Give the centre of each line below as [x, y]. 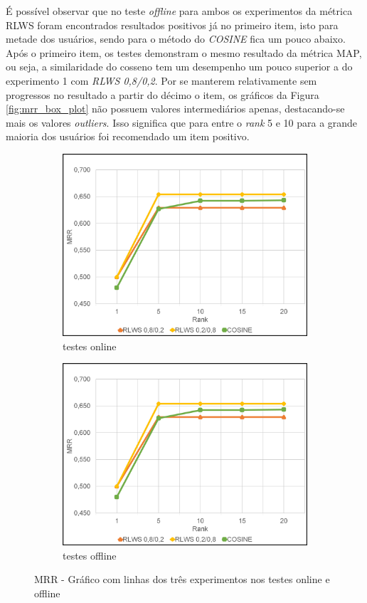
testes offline [90, 555]
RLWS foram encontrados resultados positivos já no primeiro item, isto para [172, 25]
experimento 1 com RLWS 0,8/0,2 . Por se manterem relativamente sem [161, 80]
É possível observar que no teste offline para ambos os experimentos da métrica [179, 11]
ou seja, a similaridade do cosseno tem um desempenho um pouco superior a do [179, 67]
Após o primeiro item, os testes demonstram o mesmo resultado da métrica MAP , [184, 52]
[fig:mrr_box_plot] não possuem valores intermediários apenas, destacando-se [175, 109]
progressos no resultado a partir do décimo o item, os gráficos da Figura [163, 94]
